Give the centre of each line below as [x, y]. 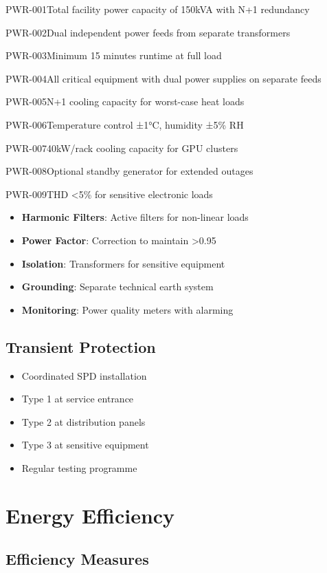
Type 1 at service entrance [78, 399]
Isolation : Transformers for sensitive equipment [123, 263]
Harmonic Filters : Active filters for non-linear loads [135, 217]
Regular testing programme [79, 467]
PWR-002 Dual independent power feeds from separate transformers [148, 32]
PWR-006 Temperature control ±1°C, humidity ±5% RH [125, 124]
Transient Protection [81, 346]
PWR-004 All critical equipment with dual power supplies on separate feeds [163, 78]
